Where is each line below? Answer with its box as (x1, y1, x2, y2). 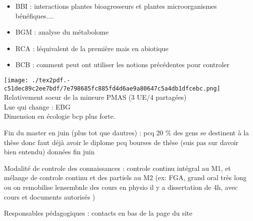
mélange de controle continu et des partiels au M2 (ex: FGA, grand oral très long (4, 172, 247, 183)
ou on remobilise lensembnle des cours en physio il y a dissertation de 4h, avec (4, 182, 238, 192)
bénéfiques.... (15, 10, 54, 20)
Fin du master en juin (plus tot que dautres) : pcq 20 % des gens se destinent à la (4, 128, 249, 138)
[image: (4, 76, 29, 84)
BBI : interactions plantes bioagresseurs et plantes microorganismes (15, 1, 217, 11)
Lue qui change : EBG (4, 101, 71, 111)
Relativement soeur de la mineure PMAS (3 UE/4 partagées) (4, 92, 187, 102)
